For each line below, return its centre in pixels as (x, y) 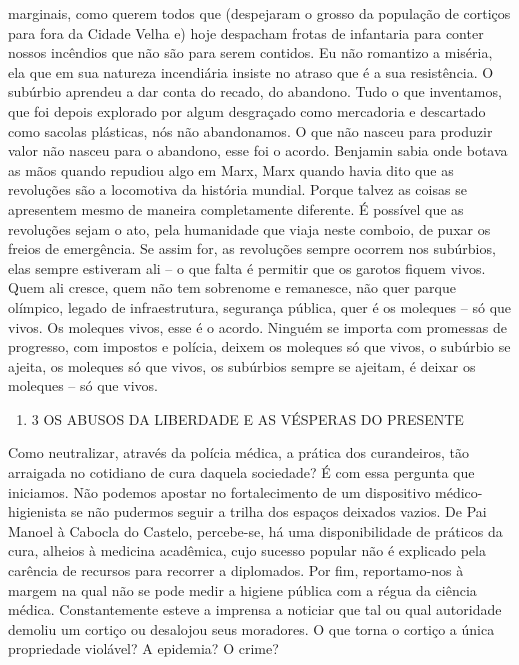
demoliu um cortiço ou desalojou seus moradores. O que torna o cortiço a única (251, 628)
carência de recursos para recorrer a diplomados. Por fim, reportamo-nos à (236, 570)
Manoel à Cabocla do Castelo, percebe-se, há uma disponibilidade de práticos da (255, 530)
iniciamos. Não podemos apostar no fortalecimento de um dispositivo (219, 491)
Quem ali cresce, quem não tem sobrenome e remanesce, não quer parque (232, 287)
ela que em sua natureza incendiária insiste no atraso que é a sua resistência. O (251, 71)
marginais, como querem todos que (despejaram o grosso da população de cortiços (259, 13)
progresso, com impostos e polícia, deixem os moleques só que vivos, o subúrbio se (259, 346)
